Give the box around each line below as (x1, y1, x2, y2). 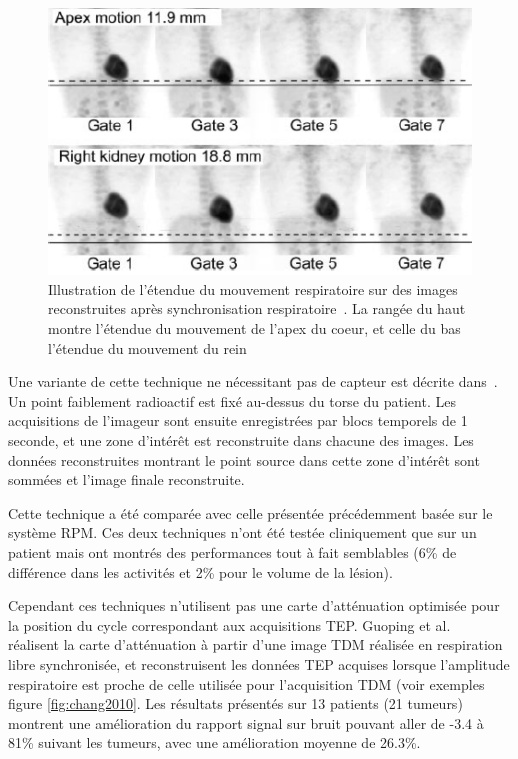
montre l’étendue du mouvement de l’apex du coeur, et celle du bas (48, 318, 461, 339)
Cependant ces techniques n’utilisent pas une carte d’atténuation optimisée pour (8, 595, 500, 616)
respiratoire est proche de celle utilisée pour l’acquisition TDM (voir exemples (8, 673, 485, 694)
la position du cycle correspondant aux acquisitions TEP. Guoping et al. (8, 614, 451, 635)
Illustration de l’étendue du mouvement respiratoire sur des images (48, 278, 458, 299)
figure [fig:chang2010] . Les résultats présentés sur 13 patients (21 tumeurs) (8, 693, 463, 714)
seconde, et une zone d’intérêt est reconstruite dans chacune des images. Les (8, 430, 474, 451)
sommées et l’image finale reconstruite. (8, 469, 245, 490)
